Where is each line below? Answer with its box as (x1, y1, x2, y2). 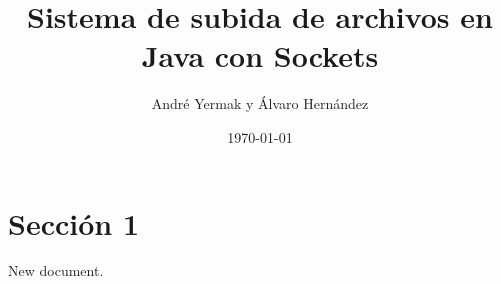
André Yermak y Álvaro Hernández (151, 93, 369, 114)
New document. (8, 260, 104, 281)
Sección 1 (8, 202, 140, 243)
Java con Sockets (141, 35, 379, 76)
